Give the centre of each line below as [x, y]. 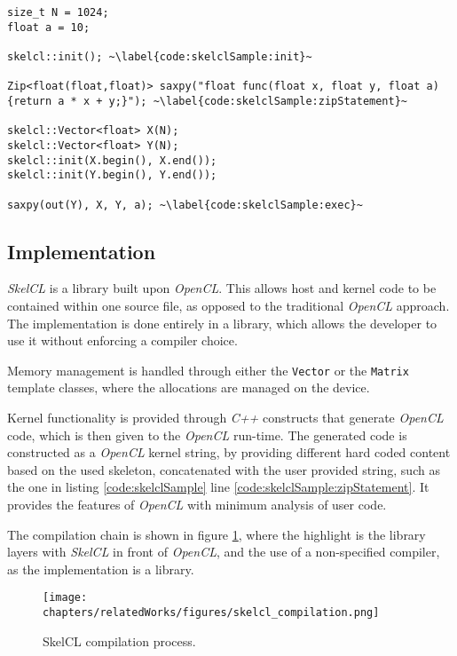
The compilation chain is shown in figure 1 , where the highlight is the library [217, 534]
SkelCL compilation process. [119, 640]
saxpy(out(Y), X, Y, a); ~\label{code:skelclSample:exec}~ [185, 205]
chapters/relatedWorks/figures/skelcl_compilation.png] [211, 613]
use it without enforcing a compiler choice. [122, 340]
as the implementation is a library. [101, 569]
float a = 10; [49, 27]
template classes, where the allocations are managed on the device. [189, 387]
